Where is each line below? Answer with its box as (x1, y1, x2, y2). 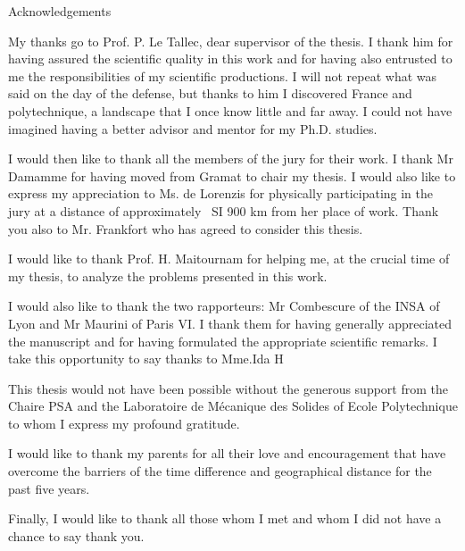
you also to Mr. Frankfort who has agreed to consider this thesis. (8, 219, 363, 238)
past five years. (8, 479, 90, 497)
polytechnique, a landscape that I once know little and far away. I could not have (8, 101, 453, 120)
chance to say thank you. (8, 526, 145, 545)
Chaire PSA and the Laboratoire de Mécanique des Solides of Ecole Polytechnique (8, 397, 458, 415)
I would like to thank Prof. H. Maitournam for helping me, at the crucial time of (8, 249, 450, 268)
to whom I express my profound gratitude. (8, 413, 240, 432)
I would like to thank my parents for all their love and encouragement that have (8, 444, 446, 463)
